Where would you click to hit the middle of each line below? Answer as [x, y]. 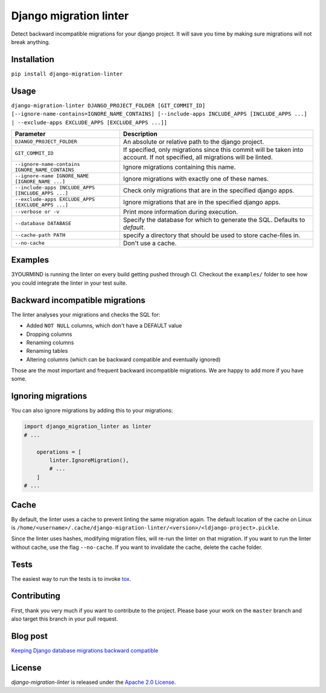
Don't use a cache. [150, 243]
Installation [33, 59]
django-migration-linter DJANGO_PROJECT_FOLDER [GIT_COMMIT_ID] [108, 105]
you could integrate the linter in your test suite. [69, 283]
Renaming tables [47, 351]
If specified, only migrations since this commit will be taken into [213, 150]
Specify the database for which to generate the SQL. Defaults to [214, 220]
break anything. [31, 42]
